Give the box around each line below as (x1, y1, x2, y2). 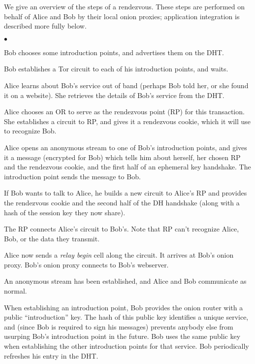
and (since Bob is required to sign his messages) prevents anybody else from (4, 321, 233, 331)
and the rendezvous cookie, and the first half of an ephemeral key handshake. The (4, 162, 251, 172)
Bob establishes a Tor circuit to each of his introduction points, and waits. (4, 64, 228, 74)
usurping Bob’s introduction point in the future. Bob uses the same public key (4, 331, 241, 341)
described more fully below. (4, 21, 87, 31)
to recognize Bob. (4, 126, 57, 136)
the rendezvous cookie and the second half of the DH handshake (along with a (4, 197, 240, 207)
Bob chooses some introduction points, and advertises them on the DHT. (4, 47, 224, 57)
